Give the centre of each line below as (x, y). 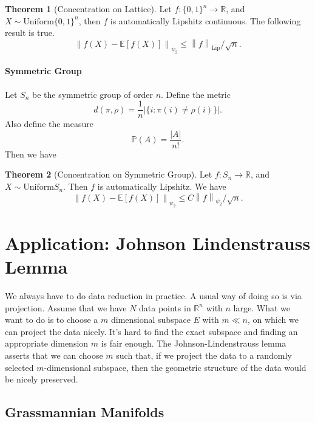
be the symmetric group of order (93, 94)
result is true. (30, 33)
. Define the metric (196, 94)
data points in (165, 307)
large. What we (262, 307)
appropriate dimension (47, 343)
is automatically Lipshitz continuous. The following (205, 20)
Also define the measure (49, 124)
